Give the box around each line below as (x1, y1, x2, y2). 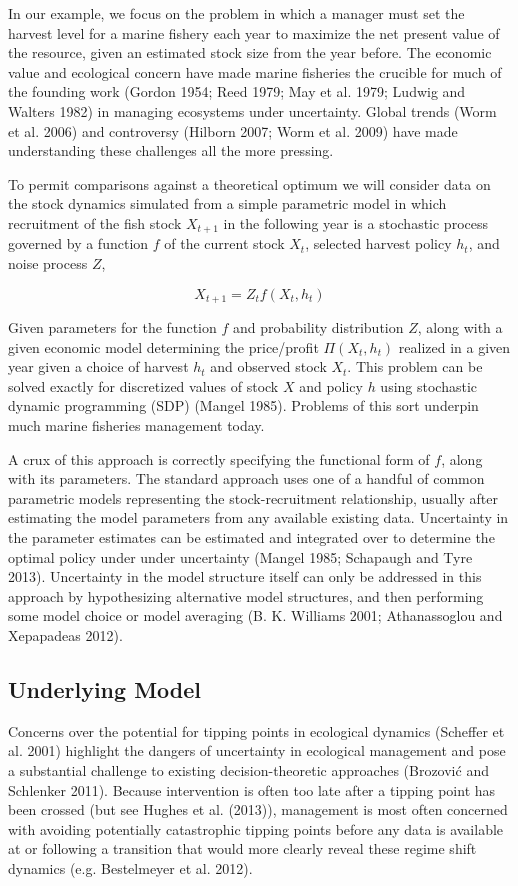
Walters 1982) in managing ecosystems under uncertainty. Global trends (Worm (8, 100, 497, 121)
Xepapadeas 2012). (8, 624, 123, 645)
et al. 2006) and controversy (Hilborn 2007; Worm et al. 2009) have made (8, 120, 458, 141)
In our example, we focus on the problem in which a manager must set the (8, 3, 465, 23)
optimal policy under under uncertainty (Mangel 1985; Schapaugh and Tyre (8, 546, 473, 567)
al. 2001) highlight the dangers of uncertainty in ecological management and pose (8, 740, 506, 761)
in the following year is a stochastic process (223, 212, 488, 233)
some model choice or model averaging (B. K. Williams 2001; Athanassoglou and (8, 605, 503, 626)
